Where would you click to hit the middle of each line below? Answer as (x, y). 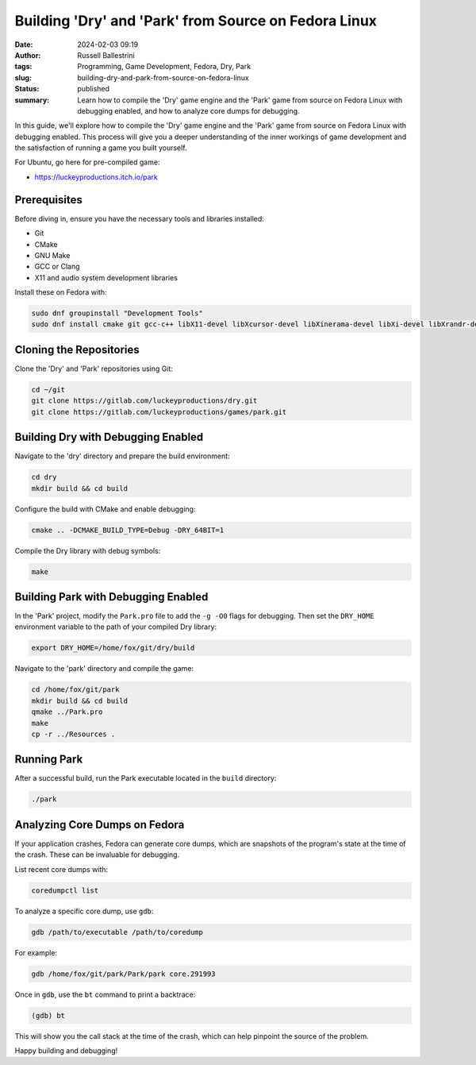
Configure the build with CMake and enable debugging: (105, 509)
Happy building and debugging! (66, 1050)
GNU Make (52, 255)
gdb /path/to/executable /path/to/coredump (117, 932)
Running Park (49, 760)
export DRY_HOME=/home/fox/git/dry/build (113, 648)
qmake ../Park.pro (67, 712)
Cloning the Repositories (77, 349)
